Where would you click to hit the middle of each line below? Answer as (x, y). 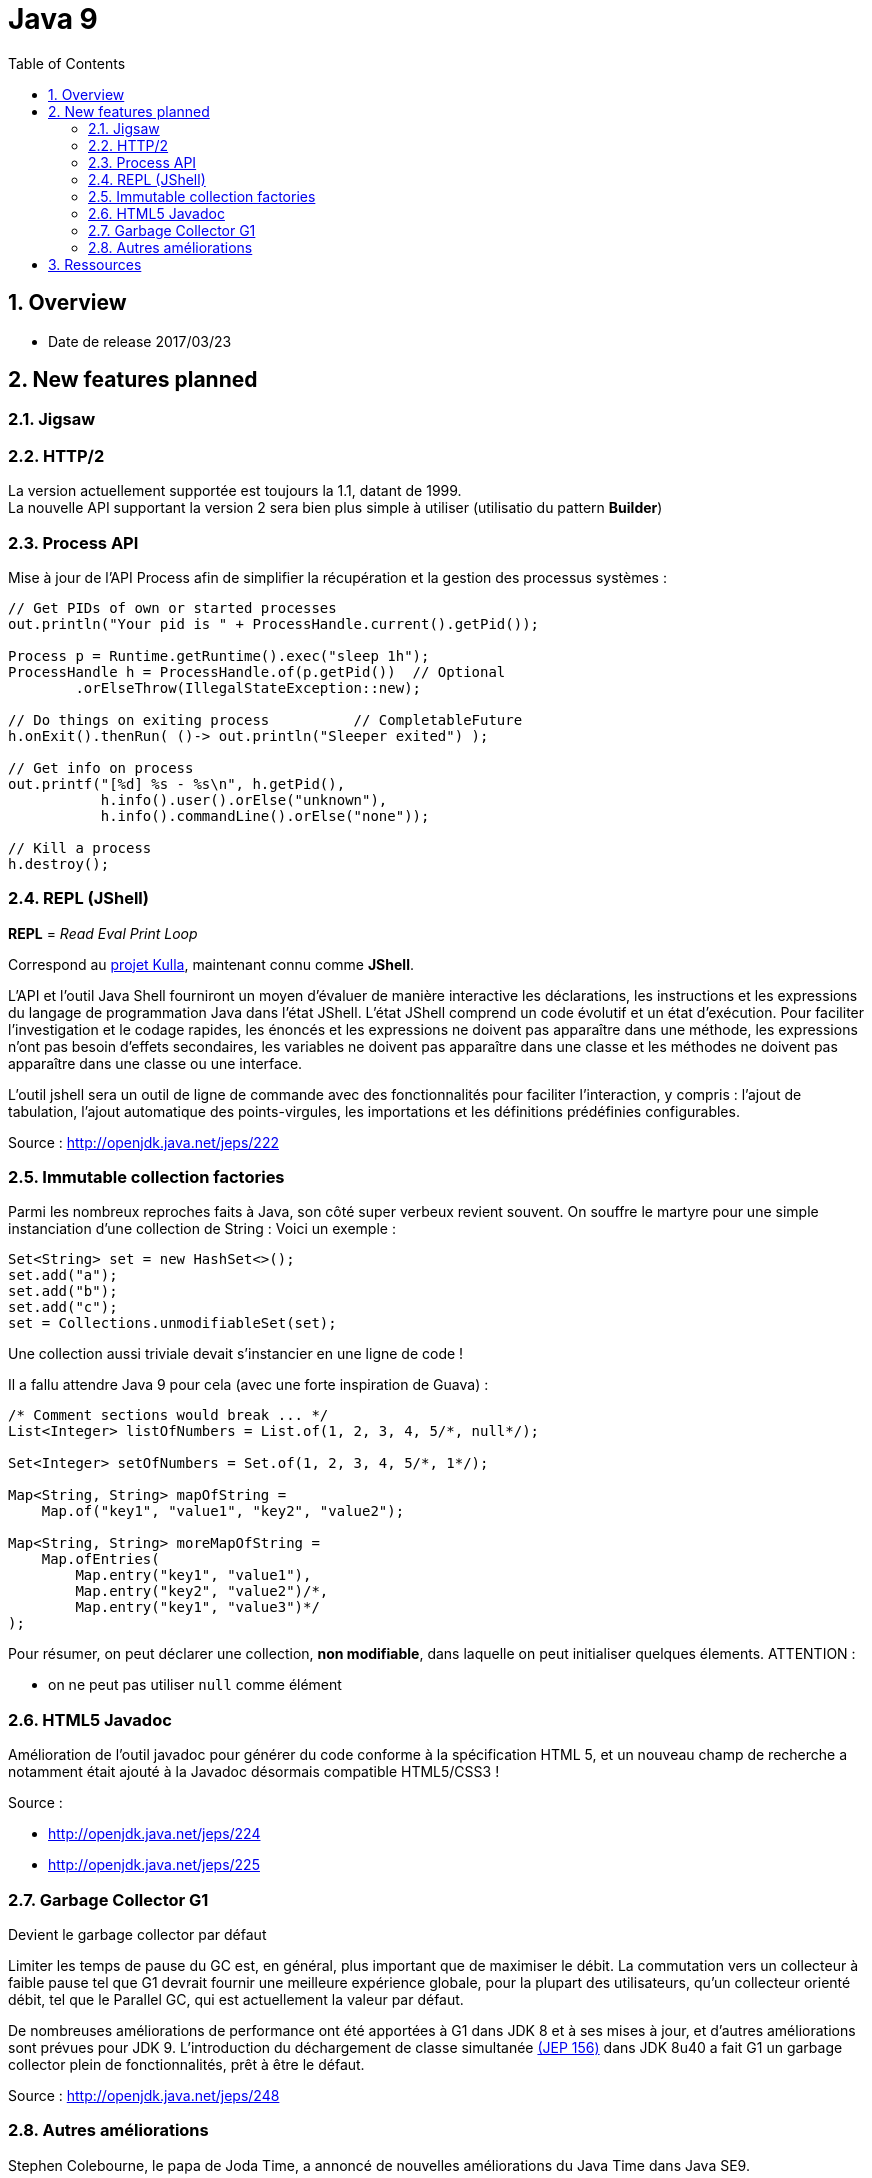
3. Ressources (95, 264)
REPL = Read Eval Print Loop (103, 933)
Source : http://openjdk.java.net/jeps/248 (144, 2095)
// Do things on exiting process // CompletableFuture (265, 719)
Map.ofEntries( (100, 1559)
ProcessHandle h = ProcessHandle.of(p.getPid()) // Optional (257, 671)
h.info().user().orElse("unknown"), (244, 799)
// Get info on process (101, 767)
